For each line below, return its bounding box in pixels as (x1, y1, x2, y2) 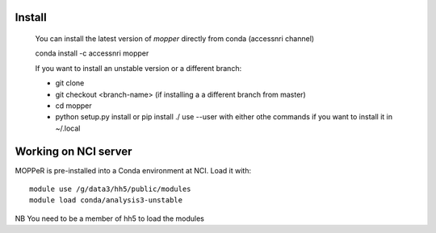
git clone (55, 78, 85, 88)
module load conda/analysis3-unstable (29, 196, 183, 205)
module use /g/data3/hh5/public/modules (29, 185, 191, 193)
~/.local (55, 123, 81, 133)
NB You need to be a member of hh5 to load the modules (15, 214, 205, 223)
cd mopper (55, 101, 92, 110)
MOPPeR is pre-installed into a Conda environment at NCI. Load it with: (15, 165, 252, 175)
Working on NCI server (15, 144, 132, 158)
